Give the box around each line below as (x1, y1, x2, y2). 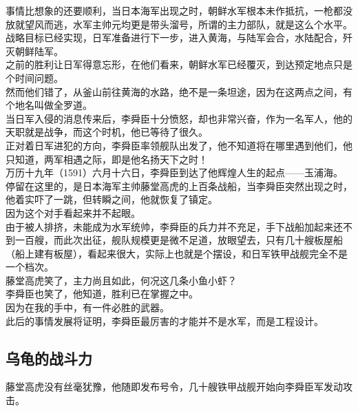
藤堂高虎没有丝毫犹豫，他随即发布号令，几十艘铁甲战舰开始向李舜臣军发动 (6, 379, 343, 394)
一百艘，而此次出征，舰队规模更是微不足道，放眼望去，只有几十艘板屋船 (14, 233, 343, 247)
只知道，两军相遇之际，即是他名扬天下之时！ (6, 151, 208, 166)
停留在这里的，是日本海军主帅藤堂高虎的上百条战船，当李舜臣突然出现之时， (6, 178, 352, 193)
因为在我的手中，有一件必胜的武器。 (6, 300, 169, 315)
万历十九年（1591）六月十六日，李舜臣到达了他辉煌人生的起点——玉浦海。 (6, 165, 343, 180)
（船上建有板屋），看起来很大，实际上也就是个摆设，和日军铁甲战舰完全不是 (6, 246, 348, 260)
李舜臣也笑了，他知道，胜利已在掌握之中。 (6, 286, 198, 301)
